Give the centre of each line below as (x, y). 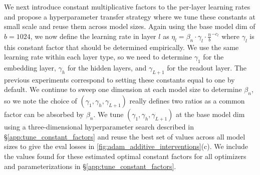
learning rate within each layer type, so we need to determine (98, 57)
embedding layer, (30, 67)
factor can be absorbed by (44, 114)
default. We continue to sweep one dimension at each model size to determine (123, 89)
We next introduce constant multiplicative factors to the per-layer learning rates (127, 6)
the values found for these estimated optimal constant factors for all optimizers (125, 156)
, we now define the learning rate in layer (93, 36)
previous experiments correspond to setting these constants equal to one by (119, 79)
